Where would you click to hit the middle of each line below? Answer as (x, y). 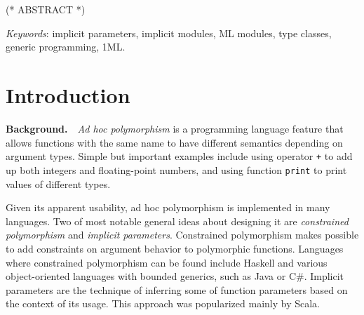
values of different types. (58, 183)
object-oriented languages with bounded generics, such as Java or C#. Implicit (175, 276)
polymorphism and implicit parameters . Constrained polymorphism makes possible (182, 235)
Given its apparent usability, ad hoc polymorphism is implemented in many (168, 207)
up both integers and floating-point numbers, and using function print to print (176, 169)
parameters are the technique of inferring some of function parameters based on (177, 289)
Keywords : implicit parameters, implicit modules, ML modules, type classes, (169, 33)
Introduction (68, 95)
